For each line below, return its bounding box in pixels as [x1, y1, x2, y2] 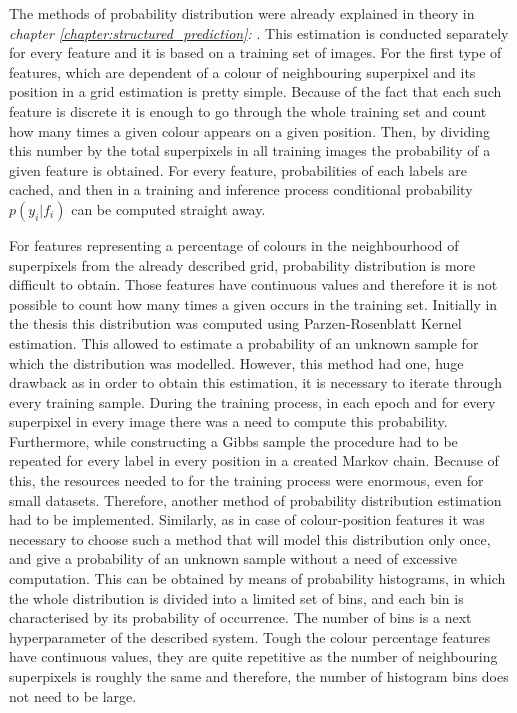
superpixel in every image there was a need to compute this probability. [9, 411, 448, 432]
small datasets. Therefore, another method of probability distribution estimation [9, 489, 502, 510]
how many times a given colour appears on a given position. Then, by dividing [9, 120, 490, 141]
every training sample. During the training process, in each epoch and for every [9, 391, 496, 412]
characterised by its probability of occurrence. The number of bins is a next [9, 607, 472, 628]
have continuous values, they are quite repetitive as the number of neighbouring [9, 646, 498, 667]
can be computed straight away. [71, 198, 266, 219]
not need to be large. [9, 685, 137, 706]
